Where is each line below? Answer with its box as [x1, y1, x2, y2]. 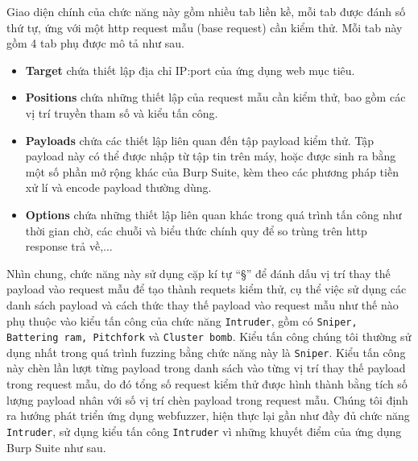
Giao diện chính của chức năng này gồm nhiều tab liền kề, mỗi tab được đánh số [6, 3, 406, 19]
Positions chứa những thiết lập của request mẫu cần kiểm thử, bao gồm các [25, 89, 406, 106]
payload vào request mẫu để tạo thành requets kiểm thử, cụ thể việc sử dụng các [6, 280, 407, 297]
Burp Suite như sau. [6, 438, 106, 455]
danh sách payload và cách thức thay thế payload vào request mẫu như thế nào [6, 296, 399, 313]
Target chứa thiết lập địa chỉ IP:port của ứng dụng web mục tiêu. [25, 61, 355, 78]
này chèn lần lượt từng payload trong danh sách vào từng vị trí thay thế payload [6, 359, 406, 376]
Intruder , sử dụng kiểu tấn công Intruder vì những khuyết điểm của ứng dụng [6, 422, 402, 439]
